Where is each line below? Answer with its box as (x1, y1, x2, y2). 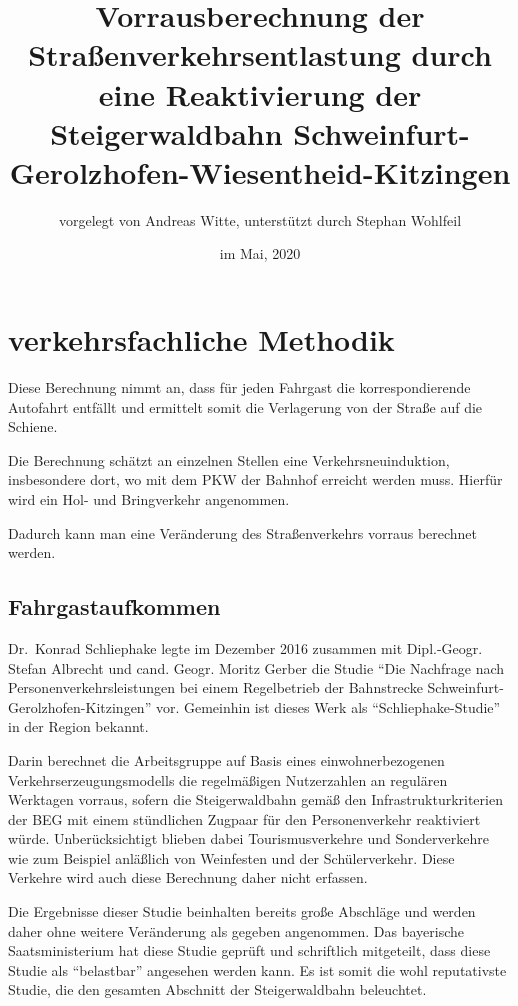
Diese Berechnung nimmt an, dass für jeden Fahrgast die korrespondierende (8, 377, 471, 397)
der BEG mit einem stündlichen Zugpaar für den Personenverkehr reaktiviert (8, 808, 481, 829)
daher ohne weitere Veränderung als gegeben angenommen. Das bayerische (8, 920, 464, 941)
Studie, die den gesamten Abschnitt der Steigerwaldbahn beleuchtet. (8, 979, 427, 1000)
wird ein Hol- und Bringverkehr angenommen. (8, 488, 290, 509)
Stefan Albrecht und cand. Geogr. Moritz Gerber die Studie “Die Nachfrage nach (8, 657, 505, 678)
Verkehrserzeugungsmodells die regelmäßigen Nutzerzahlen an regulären (8, 769, 448, 790)
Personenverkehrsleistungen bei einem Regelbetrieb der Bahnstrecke (8, 677, 423, 698)
